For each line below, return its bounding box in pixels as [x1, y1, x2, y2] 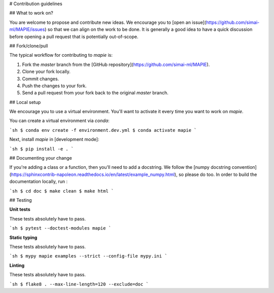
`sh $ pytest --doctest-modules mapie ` [9, 226, 112, 231]
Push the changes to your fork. [22, 83, 87, 89]
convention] [231, 164, 257, 170]
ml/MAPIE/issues [9, 26, 45, 32]
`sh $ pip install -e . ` [9, 146, 74, 152]
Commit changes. [22, 76, 59, 82]
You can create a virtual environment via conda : [9, 118, 110, 124]
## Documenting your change [9, 155, 72, 161]
